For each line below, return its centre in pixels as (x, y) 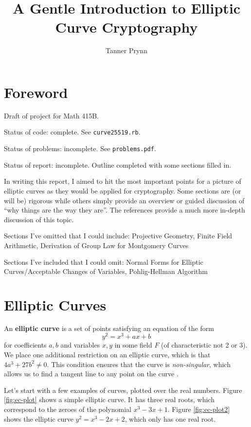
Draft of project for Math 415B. (51, 115)
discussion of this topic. (39, 219)
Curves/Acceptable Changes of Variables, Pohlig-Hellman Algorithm (106, 271)
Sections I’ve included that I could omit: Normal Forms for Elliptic (104, 262)
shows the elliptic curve (39, 418)
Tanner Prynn (126, 50)
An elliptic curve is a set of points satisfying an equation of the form (109, 328)
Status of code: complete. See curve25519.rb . (72, 132)
